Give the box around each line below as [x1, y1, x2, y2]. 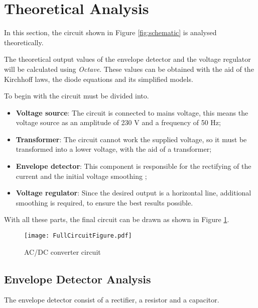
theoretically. [4, 37, 44, 47]
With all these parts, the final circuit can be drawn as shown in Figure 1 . [4, 214, 229, 225]
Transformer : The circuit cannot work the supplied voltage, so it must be [16, 134, 247, 144]
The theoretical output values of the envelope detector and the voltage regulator [4, 54, 251, 64]
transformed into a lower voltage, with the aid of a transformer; [16, 144, 212, 154]
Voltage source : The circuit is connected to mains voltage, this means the [16, 107, 248, 118]
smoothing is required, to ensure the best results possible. [16, 197, 193, 208]
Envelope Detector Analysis [4, 271, 151, 286]
